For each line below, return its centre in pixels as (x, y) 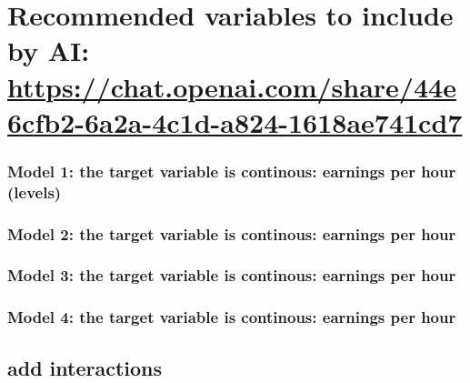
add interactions (85, 367)
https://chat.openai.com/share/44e (232, 86)
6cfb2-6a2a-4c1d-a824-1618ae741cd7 (235, 121)
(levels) (35, 191)
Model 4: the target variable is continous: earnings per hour (232, 317)
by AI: (49, 50)
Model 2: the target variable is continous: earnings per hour (232, 233)
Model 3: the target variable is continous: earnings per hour (232, 275)
